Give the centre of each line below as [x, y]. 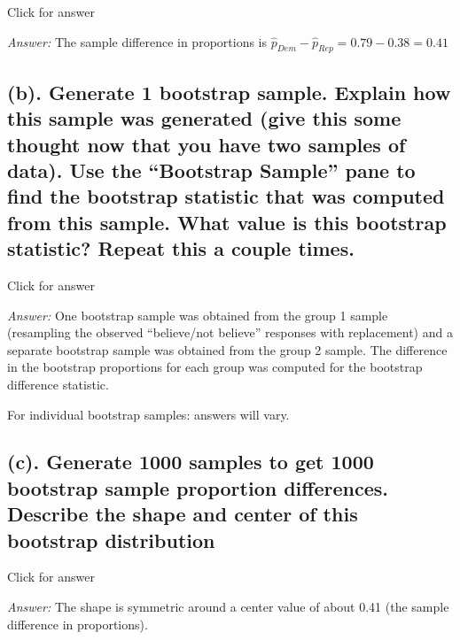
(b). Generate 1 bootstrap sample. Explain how [229, 92]
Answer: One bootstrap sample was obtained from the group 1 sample [198, 315]
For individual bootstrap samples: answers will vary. [148, 414]
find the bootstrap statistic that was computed [226, 196]
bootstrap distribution [111, 540]
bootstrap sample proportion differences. [198, 487]
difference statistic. [58, 384]
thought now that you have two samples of [207, 144]
